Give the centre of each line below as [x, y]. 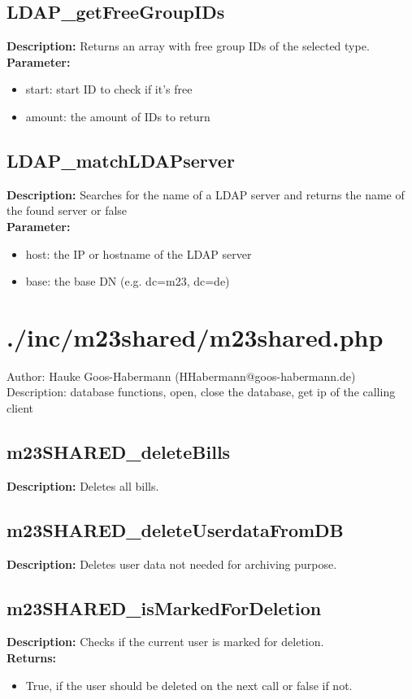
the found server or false [67, 210]
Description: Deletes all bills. [83, 485]
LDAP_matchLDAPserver [121, 160]
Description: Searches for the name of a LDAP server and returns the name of [206, 194]
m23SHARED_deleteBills [119, 452]
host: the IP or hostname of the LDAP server [139, 253]
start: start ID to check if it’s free [109, 89]
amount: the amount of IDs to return [118, 116]
